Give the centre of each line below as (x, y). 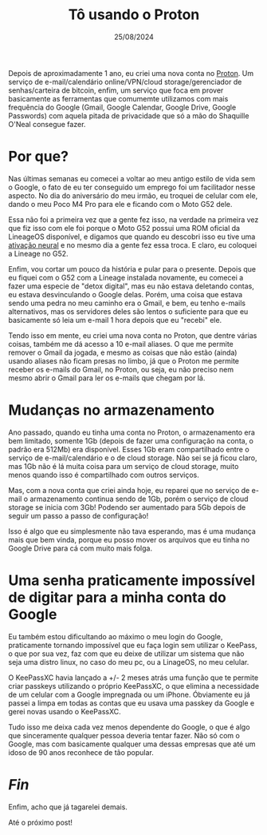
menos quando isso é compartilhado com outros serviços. (104, 475)
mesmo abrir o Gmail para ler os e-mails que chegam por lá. (107, 378)
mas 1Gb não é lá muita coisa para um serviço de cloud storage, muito (124, 466)
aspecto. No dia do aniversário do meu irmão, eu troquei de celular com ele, (133, 195)
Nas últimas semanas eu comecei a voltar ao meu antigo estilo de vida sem (132, 178)
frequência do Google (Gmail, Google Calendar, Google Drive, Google (122, 107)
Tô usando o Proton (134, 15)
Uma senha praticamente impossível (132, 580)
